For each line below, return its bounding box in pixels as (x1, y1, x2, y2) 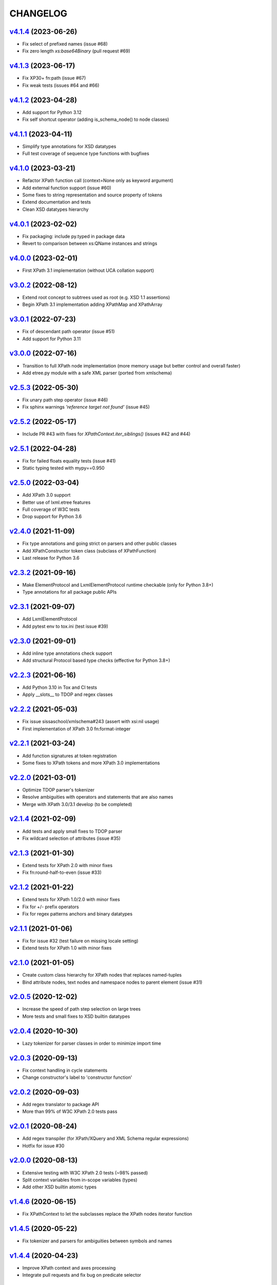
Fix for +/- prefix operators (22, 904, 79, 910)
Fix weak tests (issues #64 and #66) (22, 82, 100, 88)
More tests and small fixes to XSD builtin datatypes (22, 1013, 130, 1019)
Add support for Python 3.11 (22, 336, 81, 342)
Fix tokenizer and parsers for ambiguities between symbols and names (22, 1238, 172, 1244)
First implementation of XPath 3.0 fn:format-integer (22, 725, 131, 732)
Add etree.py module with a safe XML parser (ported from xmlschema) (22, 370, 172, 376)
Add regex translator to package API (22, 1101, 100, 1107)
